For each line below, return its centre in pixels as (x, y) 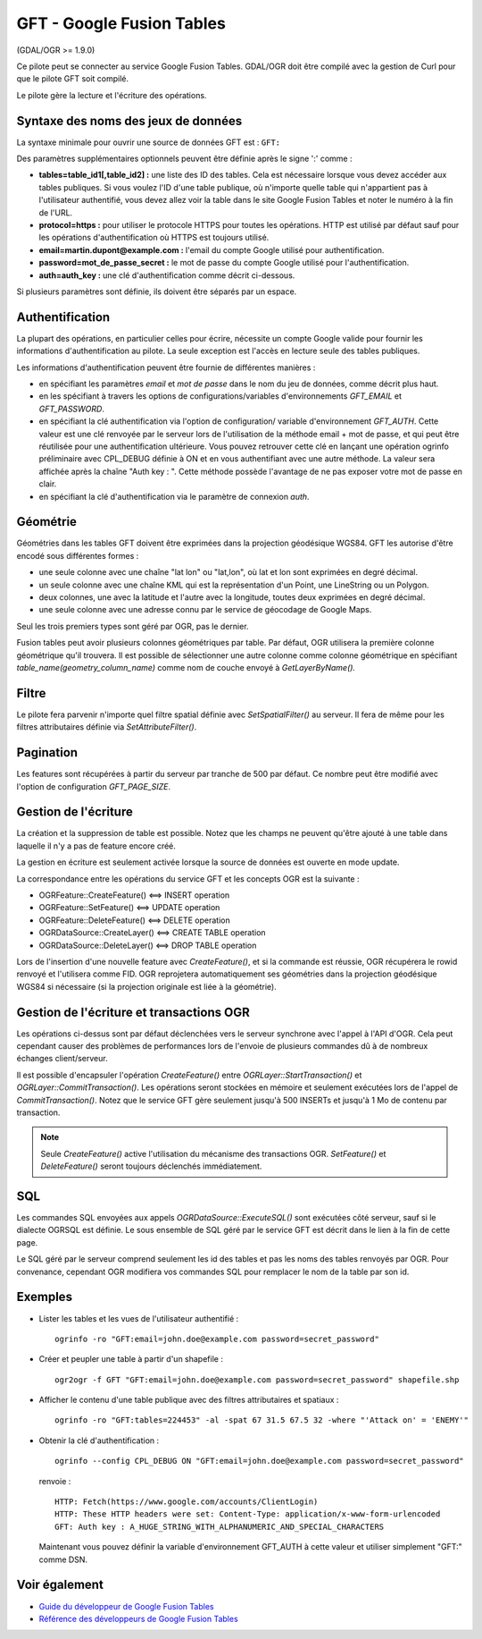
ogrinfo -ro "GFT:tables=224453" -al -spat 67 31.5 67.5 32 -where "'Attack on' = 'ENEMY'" (262, 1420)
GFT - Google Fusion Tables (121, 23)
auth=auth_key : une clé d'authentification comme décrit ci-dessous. (167, 275)
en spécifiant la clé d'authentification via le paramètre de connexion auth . (174, 496)
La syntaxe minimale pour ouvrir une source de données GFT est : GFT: (149, 142)
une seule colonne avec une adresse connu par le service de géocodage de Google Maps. (205, 610)
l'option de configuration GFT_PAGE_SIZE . (94, 786)
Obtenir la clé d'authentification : (99, 1440)
